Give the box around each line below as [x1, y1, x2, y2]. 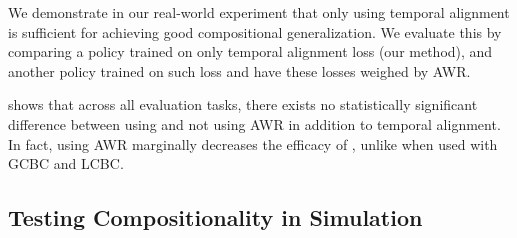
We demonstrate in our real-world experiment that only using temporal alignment [8, 2, 510, 22]
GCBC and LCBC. [8, 153, 124, 174]
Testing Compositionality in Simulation [8, 202, 423, 233]
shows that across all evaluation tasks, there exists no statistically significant [8, 94, 478, 115]
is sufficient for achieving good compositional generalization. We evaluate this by [8, 21, 502, 42]
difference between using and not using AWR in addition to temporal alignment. [8, 113, 501, 134]
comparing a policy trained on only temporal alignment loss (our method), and [8, 41, 493, 62]
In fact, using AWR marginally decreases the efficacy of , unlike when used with [8, 133, 498, 154]
